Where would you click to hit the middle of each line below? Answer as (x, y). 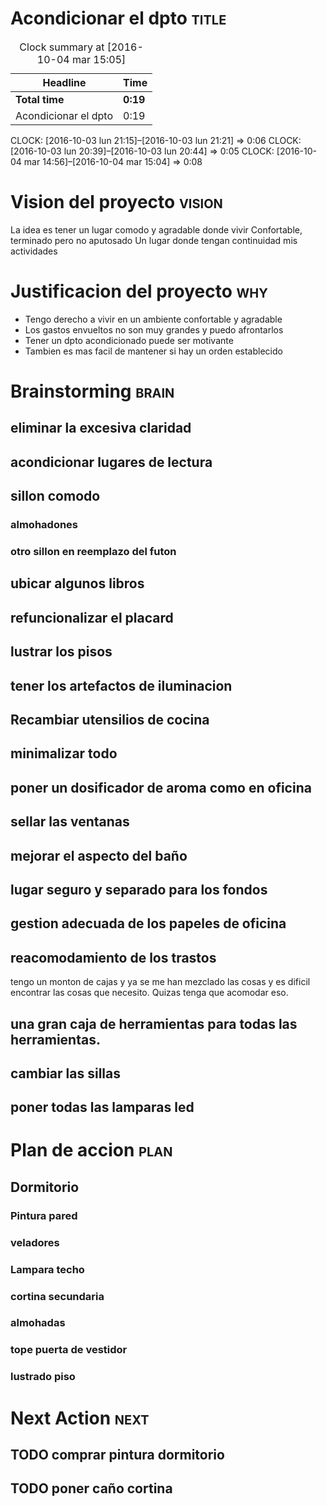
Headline (64, 82)
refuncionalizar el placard (92, 617)
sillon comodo (55, 496)
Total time (40, 99)
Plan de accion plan (91, 1150)
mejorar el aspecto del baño (99, 855)
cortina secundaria (57, 1296)
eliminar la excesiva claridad (101, 428)
